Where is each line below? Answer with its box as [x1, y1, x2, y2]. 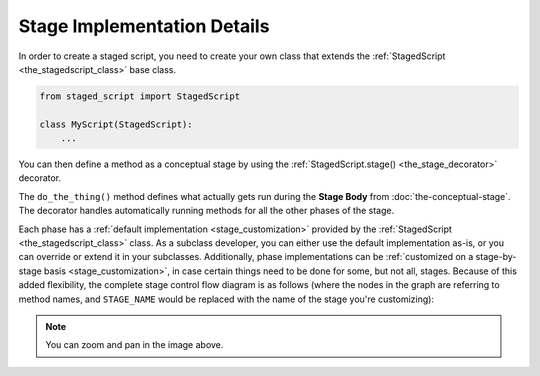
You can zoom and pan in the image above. [45, 339, 224, 351]
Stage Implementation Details [18, 15, 270, 37]
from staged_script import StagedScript [39, 90, 240, 102]
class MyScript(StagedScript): [39, 118, 194, 130]
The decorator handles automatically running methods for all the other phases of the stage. [18, 205, 395, 217]
